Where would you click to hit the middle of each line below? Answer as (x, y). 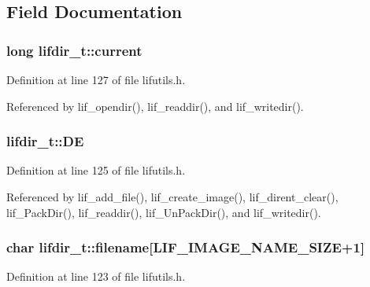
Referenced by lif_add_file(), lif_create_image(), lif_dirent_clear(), (172, 197)
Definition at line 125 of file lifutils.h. (96, 170)
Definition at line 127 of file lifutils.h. (96, 79)
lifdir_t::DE (45, 141)
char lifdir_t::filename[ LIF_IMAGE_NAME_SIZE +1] (186, 247)
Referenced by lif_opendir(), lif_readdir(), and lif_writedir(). (155, 106)
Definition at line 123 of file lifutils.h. (96, 276)
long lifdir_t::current (74, 50)
